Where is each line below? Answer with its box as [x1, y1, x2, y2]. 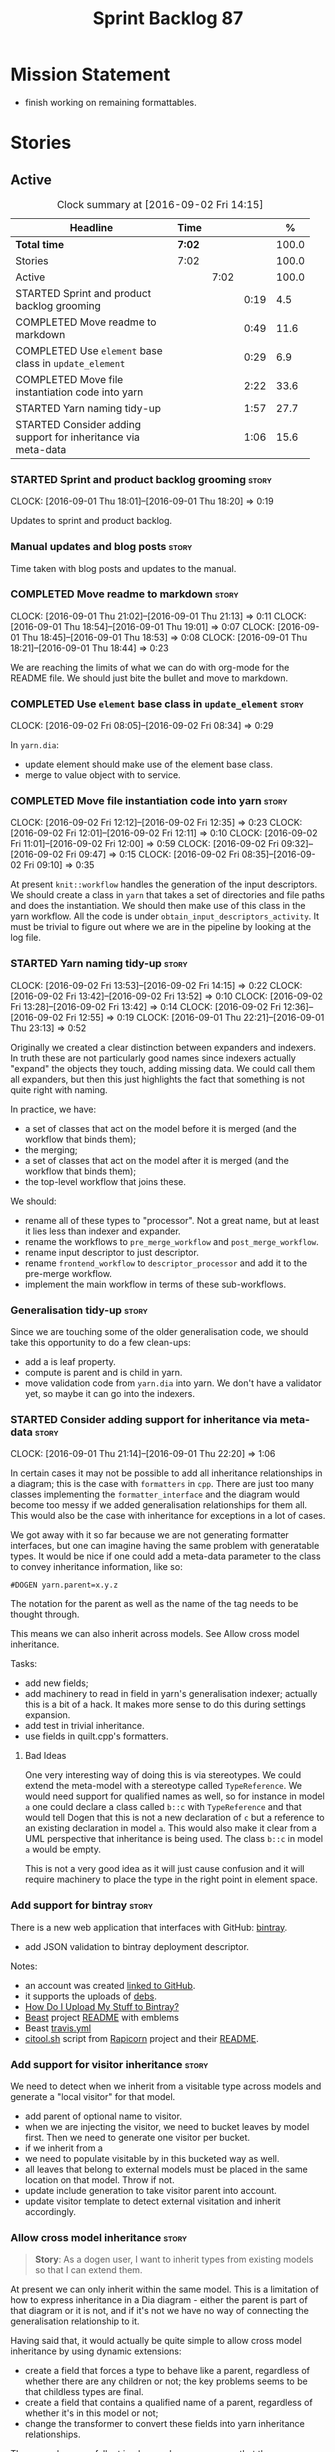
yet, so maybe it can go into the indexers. [24, 1388, 196, 1400]
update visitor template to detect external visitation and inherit [24, 2195, 282, 2207]
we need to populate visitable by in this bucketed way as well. [24, 2152, 280, 2164]
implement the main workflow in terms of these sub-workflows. [24, 1278, 287, 1290]
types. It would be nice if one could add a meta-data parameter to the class [10, 1550, 322, 1562]
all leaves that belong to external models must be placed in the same [24, 2163, 308, 2175]
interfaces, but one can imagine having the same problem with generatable [10, 1540, 320, 1552]
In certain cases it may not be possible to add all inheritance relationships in [10, 1467, 323, 1479]
